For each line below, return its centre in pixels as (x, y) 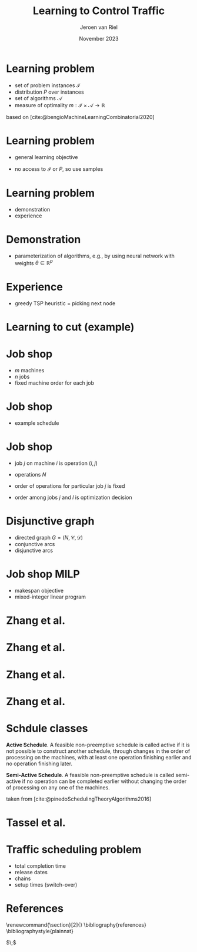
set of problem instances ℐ (47, 85)
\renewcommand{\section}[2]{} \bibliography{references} (76, 925)
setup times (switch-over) (46, 884)
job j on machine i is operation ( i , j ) (56, 463)
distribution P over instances (49, 92)
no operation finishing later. (39, 763)
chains (23, 878)
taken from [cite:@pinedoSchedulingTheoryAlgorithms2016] (79, 799)
